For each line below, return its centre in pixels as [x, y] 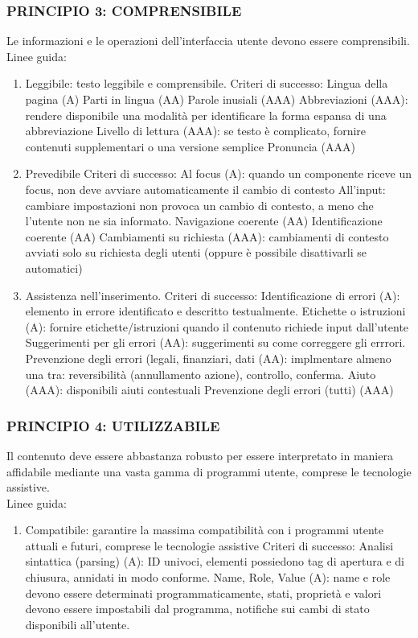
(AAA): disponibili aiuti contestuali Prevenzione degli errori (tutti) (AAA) [209, 390]
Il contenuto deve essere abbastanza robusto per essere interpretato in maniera [200, 455]
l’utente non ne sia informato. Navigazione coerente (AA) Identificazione [204, 221]
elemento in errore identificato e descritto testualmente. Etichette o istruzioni [215, 311]
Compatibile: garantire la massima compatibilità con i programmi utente [204, 530]
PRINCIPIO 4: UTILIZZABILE [113, 425]
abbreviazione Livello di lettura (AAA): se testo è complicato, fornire [196, 131]
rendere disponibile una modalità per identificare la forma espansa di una [206, 115]
